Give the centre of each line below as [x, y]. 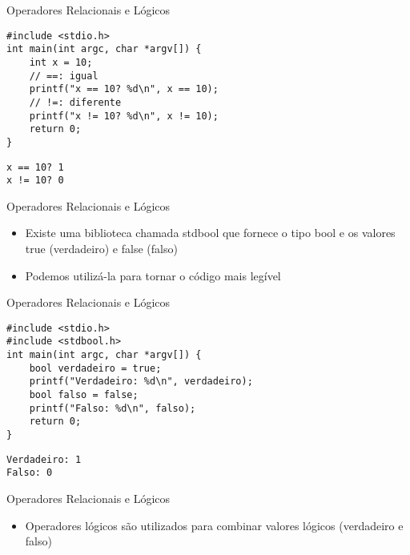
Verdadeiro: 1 [44, 459]
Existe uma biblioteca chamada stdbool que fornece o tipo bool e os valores [210, 233]
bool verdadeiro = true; [95, 368]
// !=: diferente [75, 102]
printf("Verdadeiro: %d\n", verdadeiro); [141, 382]
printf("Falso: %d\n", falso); [113, 408]
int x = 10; [61, 62]
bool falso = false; [84, 395]
